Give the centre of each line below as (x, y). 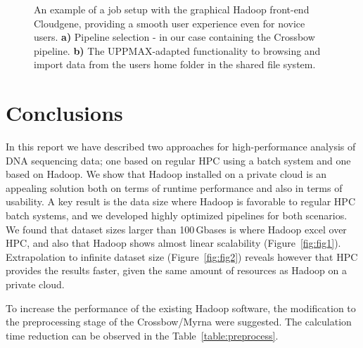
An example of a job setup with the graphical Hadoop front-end (172, 9)
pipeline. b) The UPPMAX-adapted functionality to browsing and (177, 50)
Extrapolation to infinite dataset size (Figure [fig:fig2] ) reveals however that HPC (182, 256)
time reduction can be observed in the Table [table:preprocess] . (142, 335)
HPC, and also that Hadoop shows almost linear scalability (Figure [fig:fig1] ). (173, 243)
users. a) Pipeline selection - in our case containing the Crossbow (174, 37)
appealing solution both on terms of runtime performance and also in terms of (174, 187)
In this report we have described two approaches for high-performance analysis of (181, 147)
